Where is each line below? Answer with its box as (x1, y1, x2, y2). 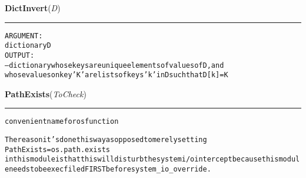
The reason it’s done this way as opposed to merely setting (5, 136, 207, 144)
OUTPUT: (5, 51, 35, 60)
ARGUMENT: (5, 31, 43, 40)
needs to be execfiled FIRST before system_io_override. (9, 165, 211, 174)
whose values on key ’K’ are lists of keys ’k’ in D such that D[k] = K (5, 71, 228, 80)
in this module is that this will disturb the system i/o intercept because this (5, 155, 279, 164)
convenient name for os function (5, 117, 119, 126)
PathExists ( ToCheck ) (5, 87, 87, 100)
